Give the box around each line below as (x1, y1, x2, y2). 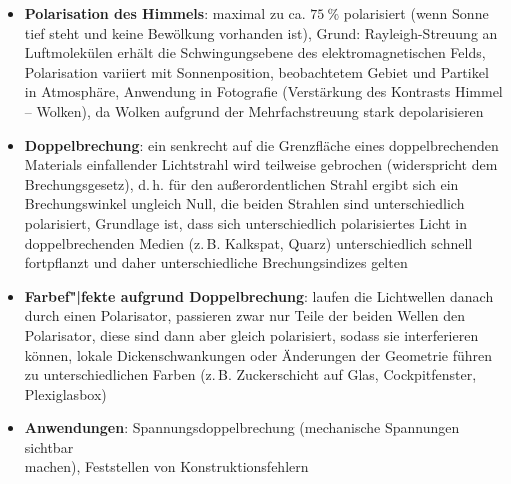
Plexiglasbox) (24, 383, 107, 404)
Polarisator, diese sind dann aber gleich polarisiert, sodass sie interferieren (24, 324, 479, 345)
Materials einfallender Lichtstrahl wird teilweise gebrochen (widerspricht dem (24, 154, 498, 175)
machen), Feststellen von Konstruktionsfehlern (24, 456, 309, 477)
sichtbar (24, 436, 74, 457)
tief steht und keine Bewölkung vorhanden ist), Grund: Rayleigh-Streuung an (24, 22, 498, 43)
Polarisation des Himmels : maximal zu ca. (24, 3, 306, 23)
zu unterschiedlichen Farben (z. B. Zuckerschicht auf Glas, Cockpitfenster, (24, 364, 477, 385)
